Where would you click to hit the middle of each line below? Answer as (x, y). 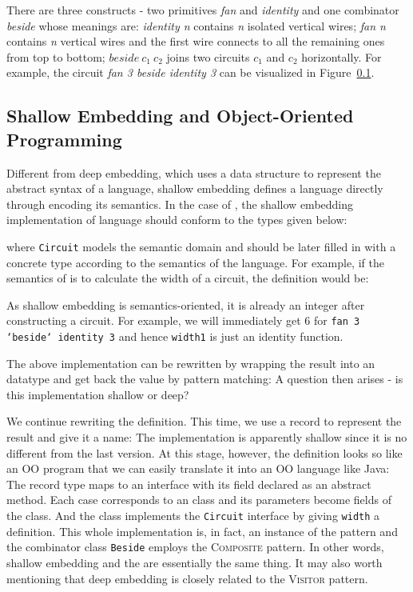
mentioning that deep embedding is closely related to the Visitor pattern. (187, 578)
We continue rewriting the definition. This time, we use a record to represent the (204, 421)
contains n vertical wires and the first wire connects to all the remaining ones (196, 41)
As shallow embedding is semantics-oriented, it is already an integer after (186, 304)
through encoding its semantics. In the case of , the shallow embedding (180, 204)
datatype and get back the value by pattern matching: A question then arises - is (205, 379)
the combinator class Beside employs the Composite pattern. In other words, (195, 547)
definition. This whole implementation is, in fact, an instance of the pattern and (202, 531)
